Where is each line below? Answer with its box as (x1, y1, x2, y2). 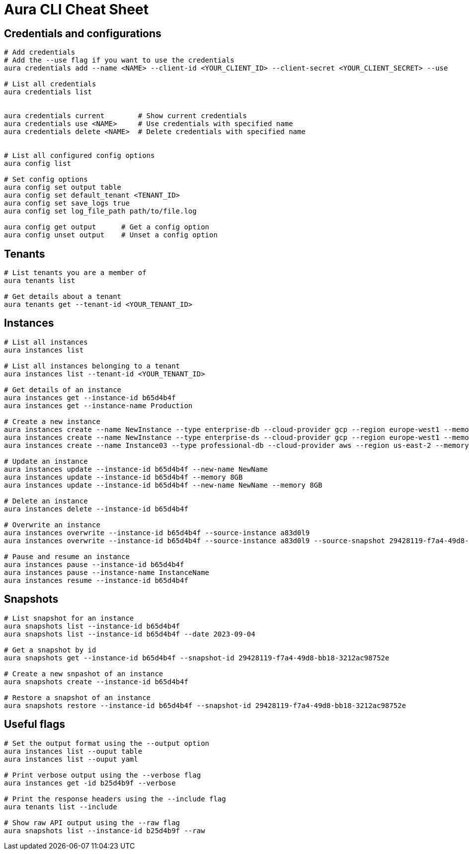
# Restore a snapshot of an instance (4, 693, 151, 702)
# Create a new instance (4, 417, 100, 426)
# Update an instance (4, 457, 88, 465)
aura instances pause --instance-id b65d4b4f (4, 560, 184, 569)
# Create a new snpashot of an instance (4, 669, 163, 678)
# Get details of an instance (4, 385, 122, 394)
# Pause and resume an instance (4, 552, 130, 561)
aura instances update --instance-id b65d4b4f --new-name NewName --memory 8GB (4, 481, 322, 489)
